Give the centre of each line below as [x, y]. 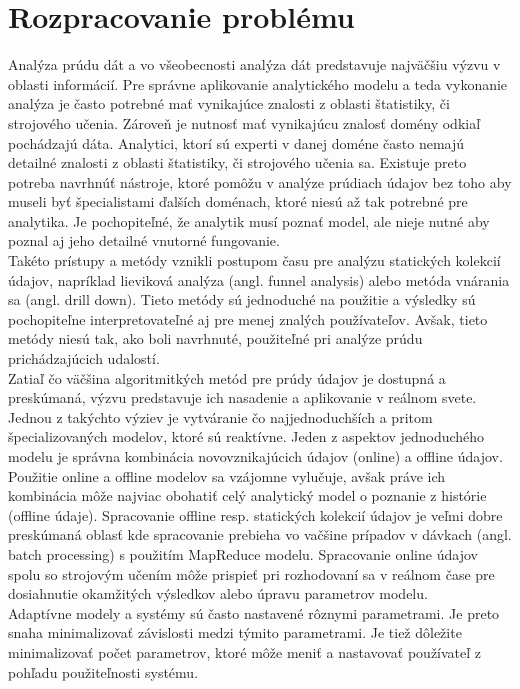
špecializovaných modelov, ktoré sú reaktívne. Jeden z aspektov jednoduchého [246, 436]
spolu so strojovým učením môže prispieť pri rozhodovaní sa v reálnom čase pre [251, 573]
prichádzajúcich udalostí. [84, 358]
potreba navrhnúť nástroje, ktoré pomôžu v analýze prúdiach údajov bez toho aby [260, 181]
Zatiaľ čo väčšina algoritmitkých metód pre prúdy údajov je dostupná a [227, 377]
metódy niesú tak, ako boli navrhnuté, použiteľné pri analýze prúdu [215, 338]
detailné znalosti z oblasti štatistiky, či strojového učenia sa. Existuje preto [237, 162]
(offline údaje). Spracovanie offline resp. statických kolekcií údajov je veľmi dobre [255, 514]
